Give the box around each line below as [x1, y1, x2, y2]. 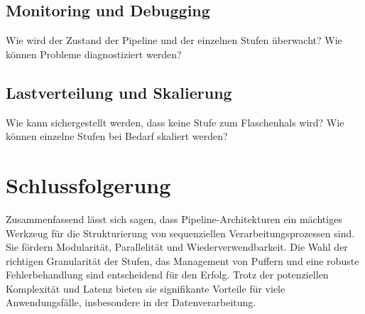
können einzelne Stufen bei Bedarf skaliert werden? [6, 129, 228, 144]
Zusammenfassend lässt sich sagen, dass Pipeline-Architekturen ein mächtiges [6, 211, 342, 226]
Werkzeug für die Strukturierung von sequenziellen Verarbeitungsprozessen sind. [6, 225, 355, 240]
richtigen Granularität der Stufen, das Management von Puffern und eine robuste [6, 253, 359, 268]
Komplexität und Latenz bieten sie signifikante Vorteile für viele [6, 281, 285, 296]
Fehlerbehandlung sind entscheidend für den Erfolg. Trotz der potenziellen [6, 267, 329, 282]
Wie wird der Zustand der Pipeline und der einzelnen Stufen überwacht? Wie [6, 33, 342, 48]
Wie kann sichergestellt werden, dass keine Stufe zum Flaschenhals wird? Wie [6, 114, 344, 129]
